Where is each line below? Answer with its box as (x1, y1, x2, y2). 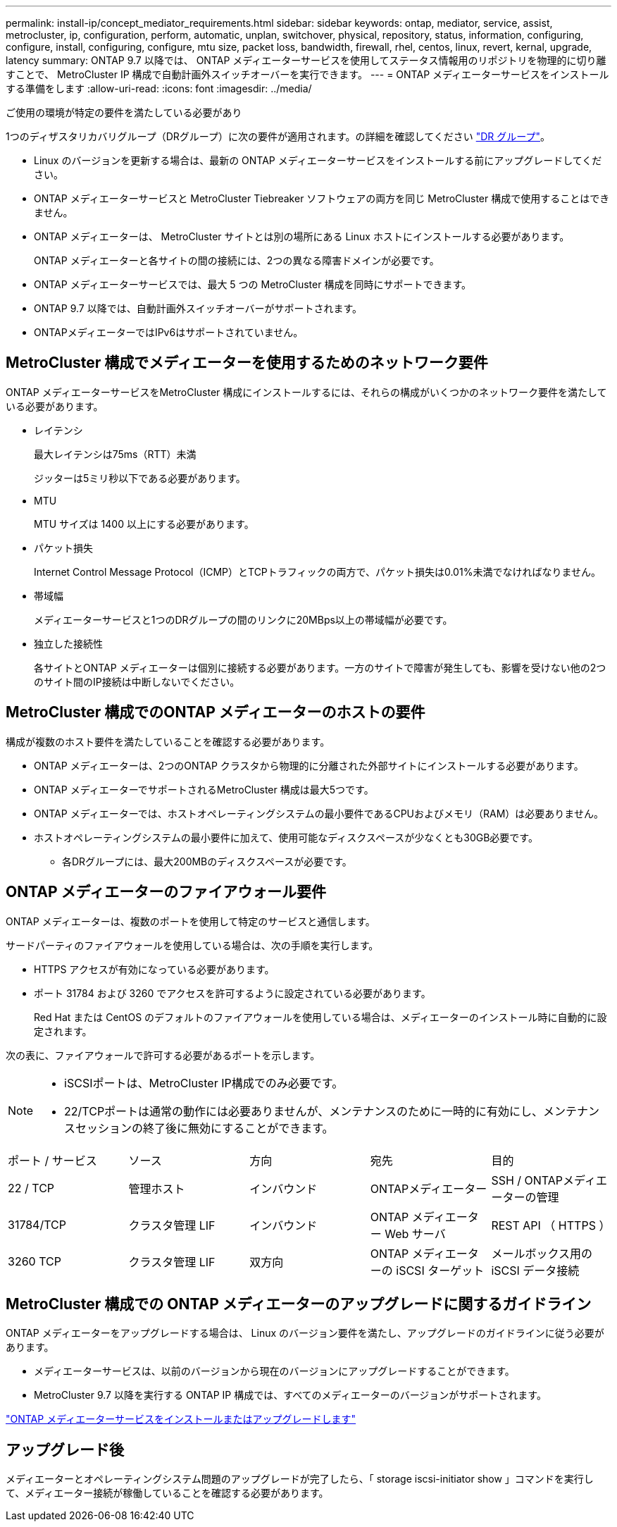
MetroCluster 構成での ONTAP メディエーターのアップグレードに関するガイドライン (6, 1294, 592, 1313)
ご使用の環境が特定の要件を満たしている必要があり (6, 106, 242, 118)
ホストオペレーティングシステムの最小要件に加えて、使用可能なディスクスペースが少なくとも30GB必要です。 (34, 831, 538, 843)
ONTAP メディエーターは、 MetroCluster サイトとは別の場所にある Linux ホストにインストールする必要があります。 (34, 230, 570, 242)
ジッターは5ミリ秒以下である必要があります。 (34, 471, 246, 484)
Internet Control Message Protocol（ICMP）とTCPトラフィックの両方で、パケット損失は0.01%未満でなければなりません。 (34, 565, 601, 578)
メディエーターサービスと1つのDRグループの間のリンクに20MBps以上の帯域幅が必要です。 (34, 613, 453, 626)
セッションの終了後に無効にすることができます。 (75, 1120, 334, 1135)
